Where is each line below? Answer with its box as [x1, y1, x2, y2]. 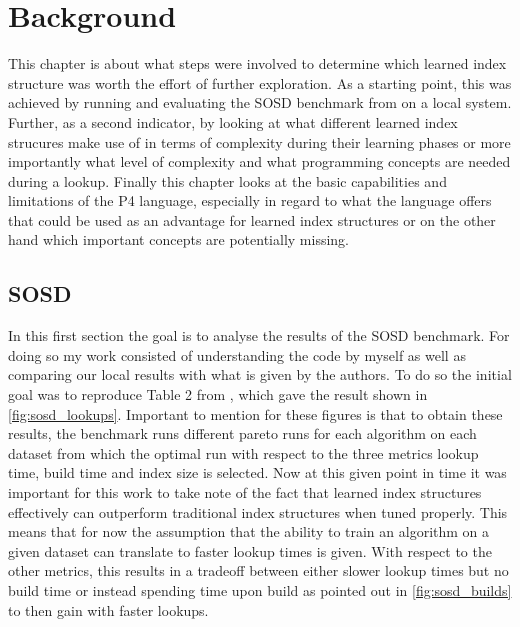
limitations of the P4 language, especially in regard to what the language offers [8, 190, 492, 211]
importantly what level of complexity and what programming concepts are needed [8, 151, 511, 172]
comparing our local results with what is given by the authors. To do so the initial [8, 364, 512, 385]
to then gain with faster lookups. [8, 599, 209, 620]
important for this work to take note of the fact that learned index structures [8, 482, 482, 503]
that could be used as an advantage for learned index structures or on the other [8, 209, 496, 230]
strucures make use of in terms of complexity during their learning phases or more [8, 131, 511, 152]
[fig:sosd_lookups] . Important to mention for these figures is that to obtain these [8, 403, 503, 424]
